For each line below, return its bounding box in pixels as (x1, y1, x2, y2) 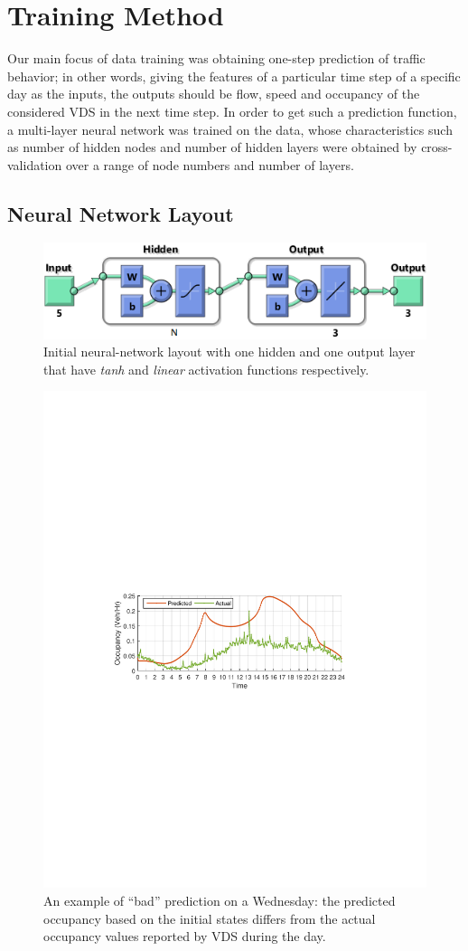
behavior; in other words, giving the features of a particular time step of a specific (7, 66, 461, 85)
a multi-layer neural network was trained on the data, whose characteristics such (7, 119, 453, 138)
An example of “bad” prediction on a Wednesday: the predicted (43, 890, 396, 909)
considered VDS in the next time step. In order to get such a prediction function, (7, 101, 457, 120)
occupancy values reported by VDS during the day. (43, 927, 326, 946)
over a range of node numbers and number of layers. (65, 155, 354, 174)
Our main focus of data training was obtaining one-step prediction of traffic (7, 49, 426, 68)
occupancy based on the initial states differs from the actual (43, 908, 376, 927)
